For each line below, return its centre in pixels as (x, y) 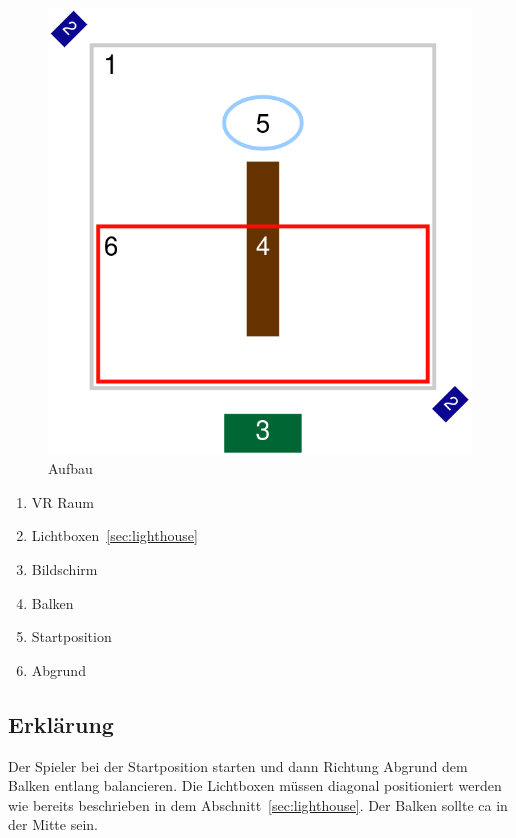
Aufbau (70, 468)
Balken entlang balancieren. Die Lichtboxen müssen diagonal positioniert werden (255, 785)
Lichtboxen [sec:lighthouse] (114, 535)
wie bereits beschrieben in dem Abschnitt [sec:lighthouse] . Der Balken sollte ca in (258, 804)
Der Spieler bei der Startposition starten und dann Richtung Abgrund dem (238, 765)
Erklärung (61, 723)
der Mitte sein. (53, 824)
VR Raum (63, 501)
